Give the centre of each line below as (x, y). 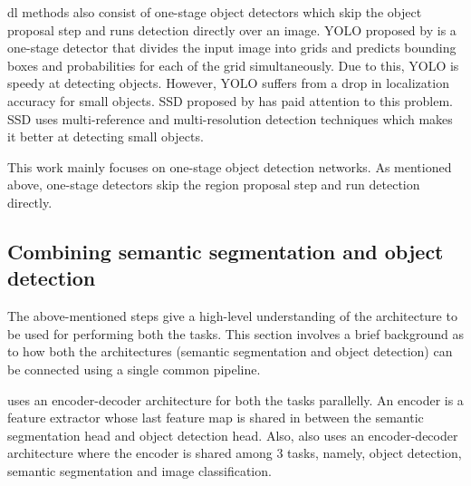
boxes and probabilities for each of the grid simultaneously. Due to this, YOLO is (233, 65)
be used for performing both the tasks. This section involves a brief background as (235, 333)
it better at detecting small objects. (106, 136)
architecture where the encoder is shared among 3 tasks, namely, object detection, (235, 453)
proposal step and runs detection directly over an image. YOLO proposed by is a (232, 29)
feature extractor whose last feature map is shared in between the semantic (216, 418)
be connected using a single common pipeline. (134, 369)
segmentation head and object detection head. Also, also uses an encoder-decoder (233, 435)
